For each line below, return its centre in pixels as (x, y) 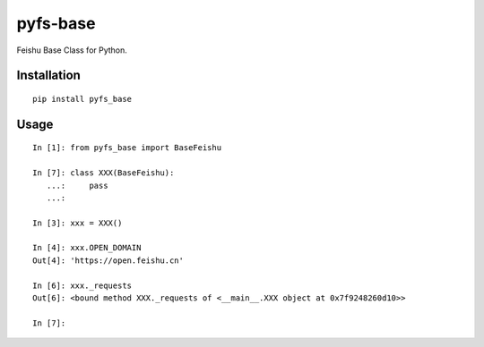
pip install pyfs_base (82, 99)
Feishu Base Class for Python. (72, 50)
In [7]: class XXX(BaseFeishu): (104, 173)
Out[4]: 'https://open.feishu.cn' (108, 260)
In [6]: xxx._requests (82, 285)
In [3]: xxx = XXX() (78, 223)
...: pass (77, 185)
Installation (48, 76)
